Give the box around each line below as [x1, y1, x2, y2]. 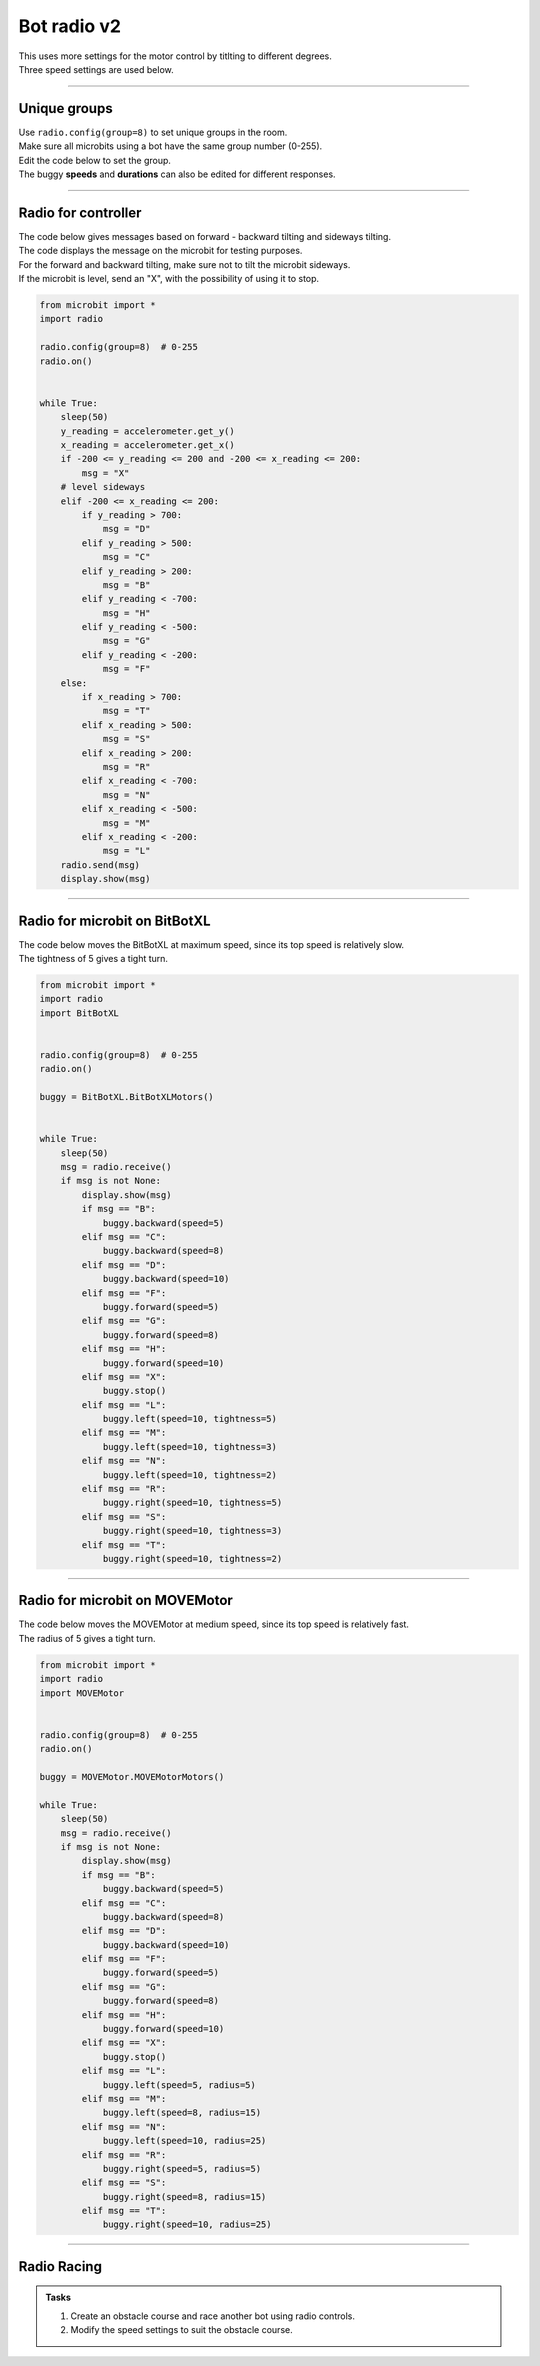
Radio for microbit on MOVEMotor [18, 1592, 234, 1609]
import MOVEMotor [39, 1687, 125, 1699]
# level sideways [60, 481, 146, 493]
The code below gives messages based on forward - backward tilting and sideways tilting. [18, 230, 392, 242]
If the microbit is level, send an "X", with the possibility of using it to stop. [18, 273, 320, 285]
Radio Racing [18, 2258, 102, 2275]
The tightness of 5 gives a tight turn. [18, 952, 169, 964]
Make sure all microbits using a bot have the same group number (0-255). [18, 140, 323, 152]
